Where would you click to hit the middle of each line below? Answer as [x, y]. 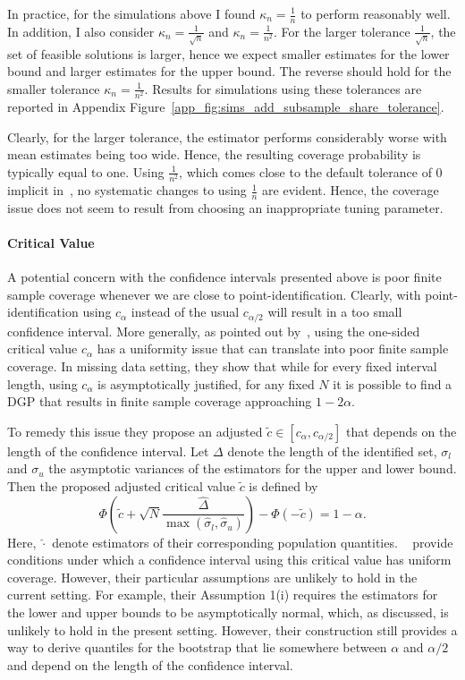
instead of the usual [185, 312]
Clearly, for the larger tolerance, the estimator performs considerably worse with [227, 136]
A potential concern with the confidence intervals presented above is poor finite [224, 277]
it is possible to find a [393, 383]
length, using [42, 383]
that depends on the [401, 431]
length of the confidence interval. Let [108, 450]
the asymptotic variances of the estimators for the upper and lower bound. [253, 468]
